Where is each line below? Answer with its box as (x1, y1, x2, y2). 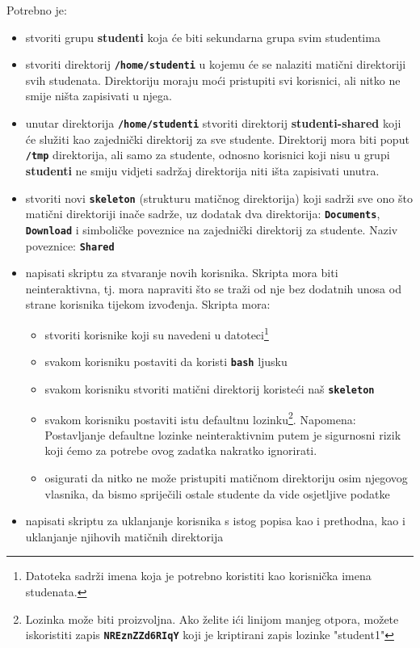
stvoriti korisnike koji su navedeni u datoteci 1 (44, 323, 269, 343)
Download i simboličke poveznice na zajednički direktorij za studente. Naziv (25, 221, 398, 238)
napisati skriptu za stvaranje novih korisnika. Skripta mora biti (25, 264, 338, 281)
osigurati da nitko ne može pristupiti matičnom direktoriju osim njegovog (44, 469, 408, 486)
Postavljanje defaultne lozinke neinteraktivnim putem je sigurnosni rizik (44, 426, 401, 443)
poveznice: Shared (25, 237, 115, 254)
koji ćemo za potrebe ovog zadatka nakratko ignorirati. (44, 442, 317, 459)
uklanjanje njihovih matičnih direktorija (25, 528, 224, 545)
